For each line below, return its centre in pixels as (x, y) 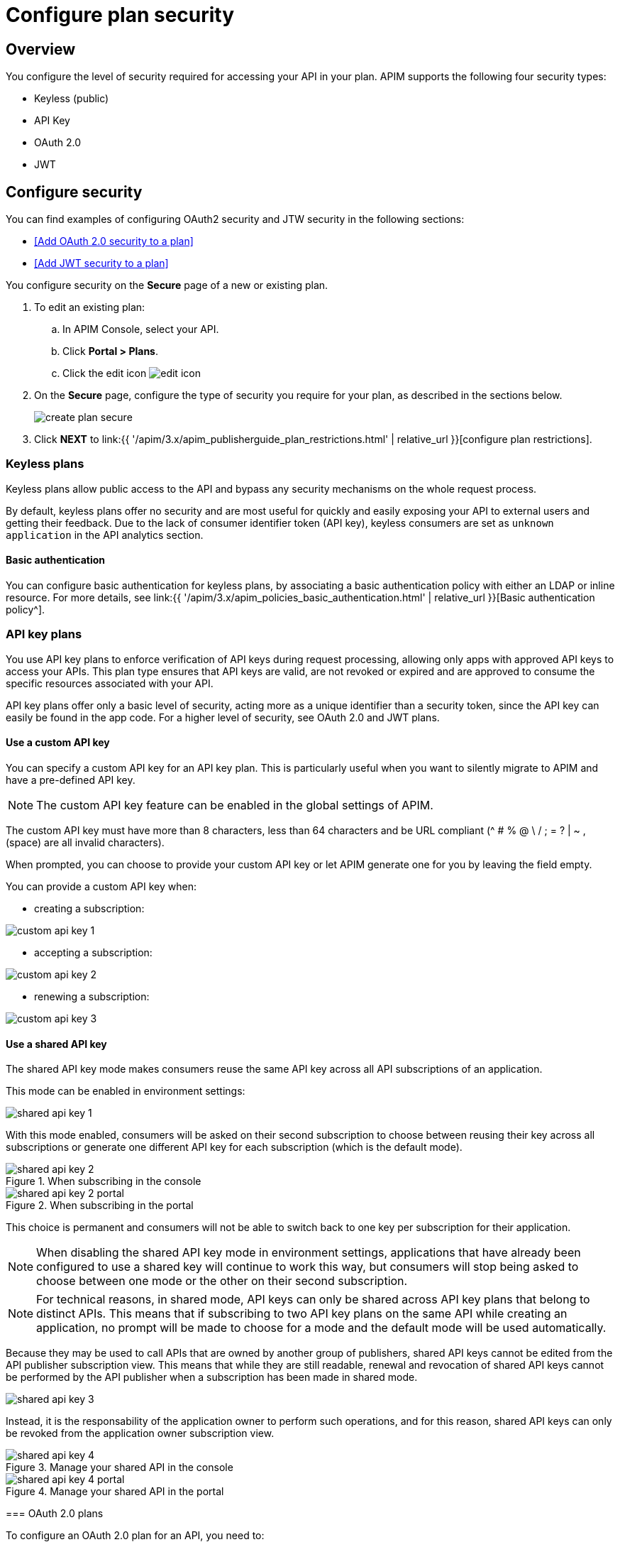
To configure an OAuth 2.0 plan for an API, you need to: (135, 1536)
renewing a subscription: (92, 996)
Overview (41, 49)
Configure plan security (120, 15)
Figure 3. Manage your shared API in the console (120, 1467)
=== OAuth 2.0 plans (55, 1514)
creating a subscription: (89, 908)
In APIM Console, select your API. (141, 329)
